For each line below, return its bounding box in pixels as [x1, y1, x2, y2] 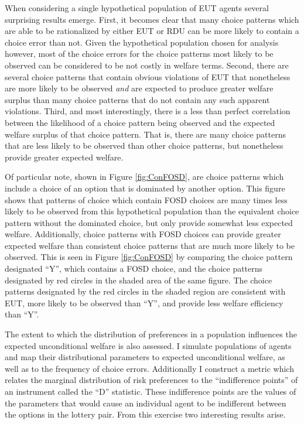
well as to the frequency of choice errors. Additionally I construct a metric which [5, 362, 294, 374]
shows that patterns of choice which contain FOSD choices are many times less [5, 193, 288, 206]
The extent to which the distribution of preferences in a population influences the [5, 328, 297, 340]
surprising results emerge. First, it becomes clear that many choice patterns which [5, 13, 299, 25]
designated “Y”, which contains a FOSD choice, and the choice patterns [5, 262, 263, 275]
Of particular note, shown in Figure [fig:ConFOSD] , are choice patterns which [5, 170, 284, 183]
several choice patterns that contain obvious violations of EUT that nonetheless [5, 70, 291, 83]
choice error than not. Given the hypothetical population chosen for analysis [5, 36, 279, 48]
